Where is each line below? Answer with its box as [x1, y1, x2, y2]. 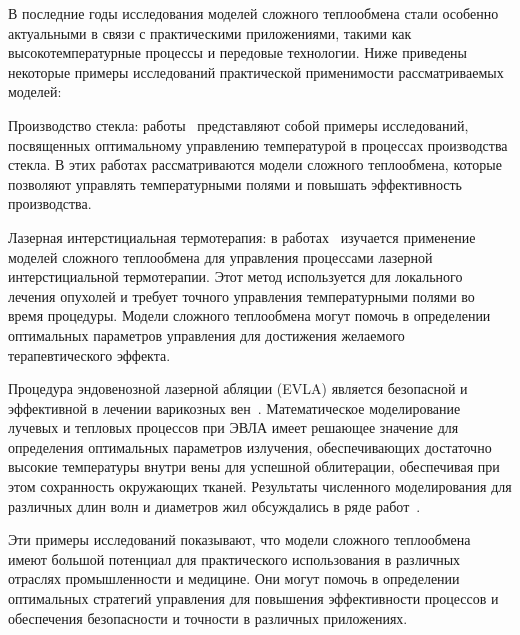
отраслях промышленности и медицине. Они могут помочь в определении [8, 568, 460, 589]
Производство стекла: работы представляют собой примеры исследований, [8, 114, 469, 135]
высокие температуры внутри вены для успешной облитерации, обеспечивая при [8, 456, 500, 477]
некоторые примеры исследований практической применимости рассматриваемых [8, 61, 504, 82]
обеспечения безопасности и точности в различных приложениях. [8, 607, 408, 628]
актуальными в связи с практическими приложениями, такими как [8, 22, 412, 43]
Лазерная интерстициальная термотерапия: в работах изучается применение [8, 226, 476, 247]
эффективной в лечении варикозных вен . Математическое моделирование [8, 397, 461, 418]
